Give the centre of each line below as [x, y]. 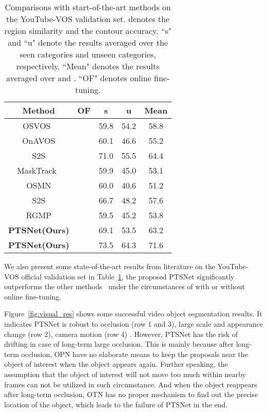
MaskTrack [36, 170]
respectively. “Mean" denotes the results [88, 66]
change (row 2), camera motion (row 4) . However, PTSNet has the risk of [121, 334]
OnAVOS [39, 140]
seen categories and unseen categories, [88, 54]
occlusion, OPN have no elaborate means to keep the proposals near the [135, 354]
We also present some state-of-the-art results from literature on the [110, 266]
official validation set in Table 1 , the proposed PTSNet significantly [128, 276]
